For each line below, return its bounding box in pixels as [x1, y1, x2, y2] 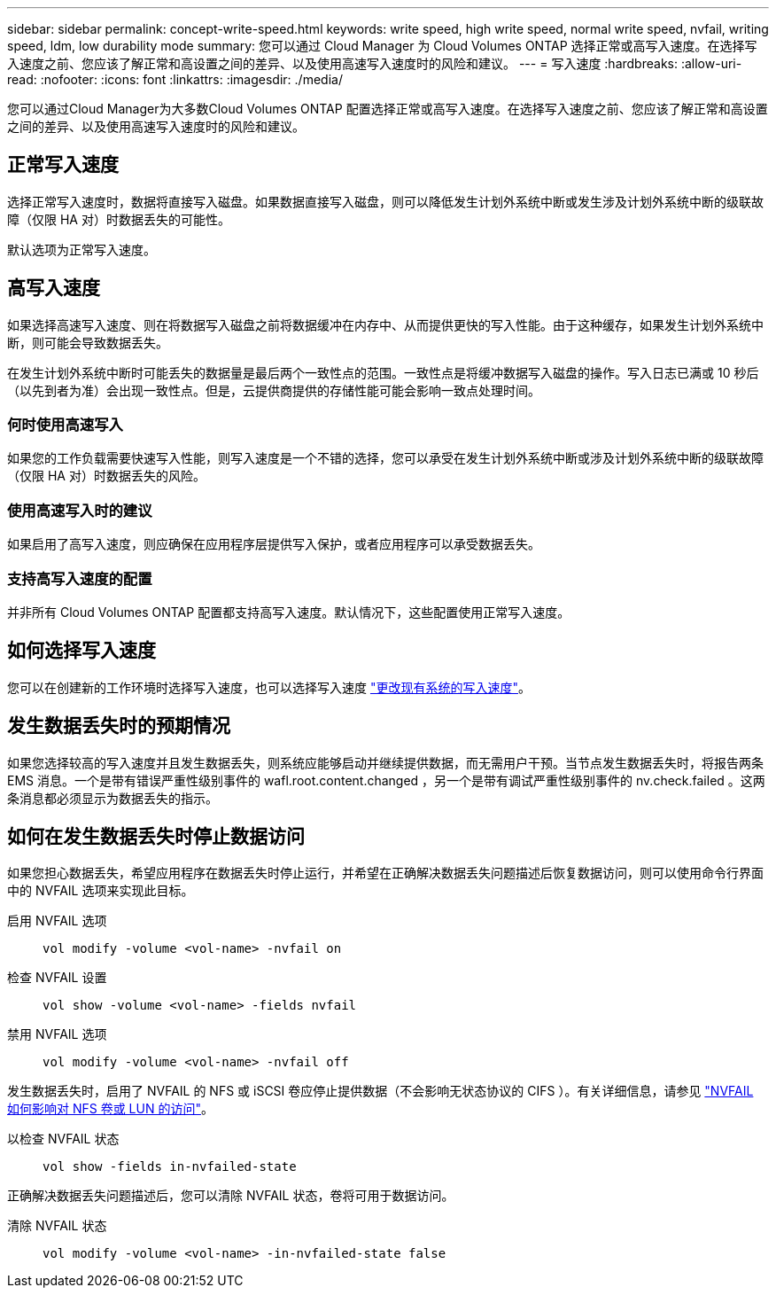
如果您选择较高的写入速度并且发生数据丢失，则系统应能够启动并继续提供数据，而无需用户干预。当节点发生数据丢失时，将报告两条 [7, 754, 764, 770]
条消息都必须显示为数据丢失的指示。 [7, 790, 218, 806]
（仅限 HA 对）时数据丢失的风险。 [7, 468, 206, 484]
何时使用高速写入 [7, 416, 123, 434]
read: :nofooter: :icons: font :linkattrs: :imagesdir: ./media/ [7, 72, 343, 87]
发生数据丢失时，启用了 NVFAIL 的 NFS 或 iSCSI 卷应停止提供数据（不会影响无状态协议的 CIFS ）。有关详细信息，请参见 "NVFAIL [7, 1083, 754, 1099]
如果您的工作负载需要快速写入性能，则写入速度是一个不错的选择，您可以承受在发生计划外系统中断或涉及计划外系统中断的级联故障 [7, 450, 764, 466]
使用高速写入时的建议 [7, 501, 152, 519]
